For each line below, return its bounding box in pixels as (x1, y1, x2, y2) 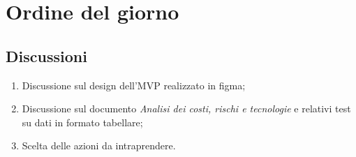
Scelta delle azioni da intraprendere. (22, 138, 176, 153)
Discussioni (6, 45, 87, 66)
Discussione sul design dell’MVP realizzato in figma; (22, 77, 246, 92)
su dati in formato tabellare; (22, 114, 143, 129)
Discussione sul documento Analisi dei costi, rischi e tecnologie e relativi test (22, 101, 351, 116)
